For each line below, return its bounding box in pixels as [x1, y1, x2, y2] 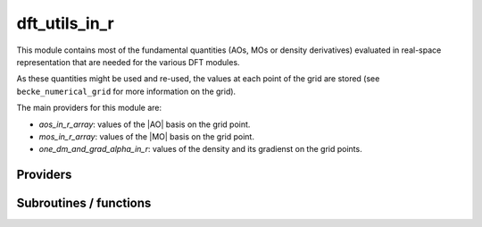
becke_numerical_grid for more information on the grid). [16, 86, 237, 97]
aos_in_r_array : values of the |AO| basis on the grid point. [38, 119, 251, 130]
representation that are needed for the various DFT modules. [16, 56, 240, 67]
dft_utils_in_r [16, 13, 115, 33]
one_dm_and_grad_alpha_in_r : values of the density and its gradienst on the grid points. [38, 144, 362, 155]
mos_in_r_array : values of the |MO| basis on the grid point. [38, 130, 254, 142]
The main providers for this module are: [16, 103, 162, 113]
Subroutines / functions [16, 196, 152, 211]
